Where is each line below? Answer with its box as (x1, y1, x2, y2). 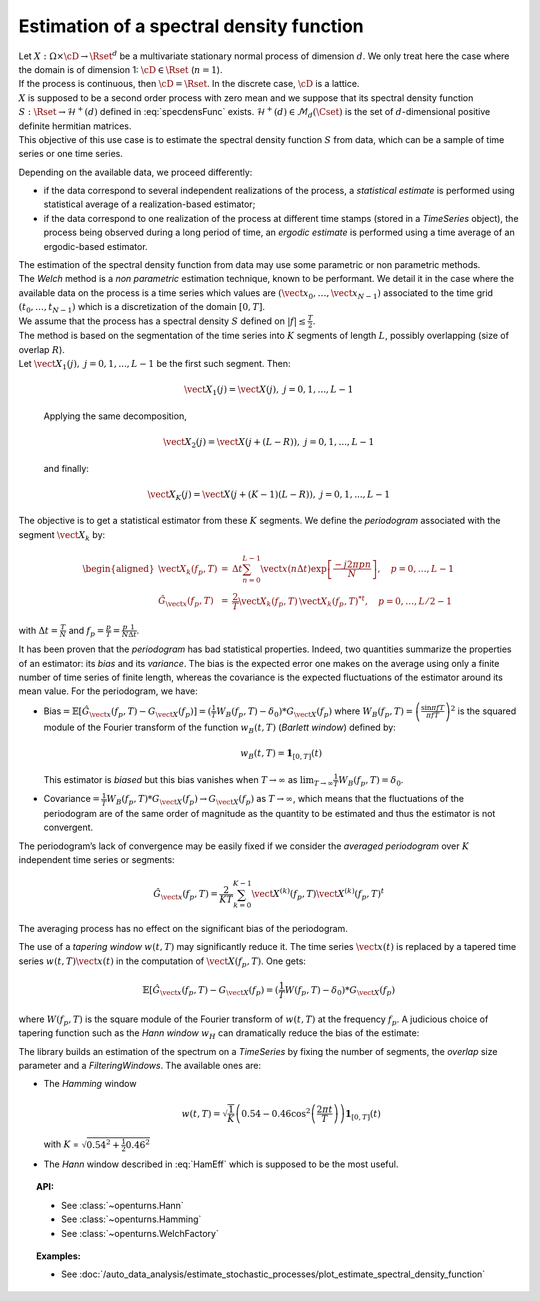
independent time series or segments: (18, 854, 175, 866)
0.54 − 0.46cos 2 (241, 1106, 311, 1119)
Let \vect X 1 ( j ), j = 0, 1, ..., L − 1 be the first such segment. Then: (18, 358, 291, 372)
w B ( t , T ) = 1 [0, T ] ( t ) (240, 748, 323, 761)
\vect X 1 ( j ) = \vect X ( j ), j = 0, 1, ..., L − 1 (183, 384, 354, 398)
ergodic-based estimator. (43, 240, 149, 252)
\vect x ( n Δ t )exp (260, 563, 327, 574)
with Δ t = (18, 624, 59, 636)
